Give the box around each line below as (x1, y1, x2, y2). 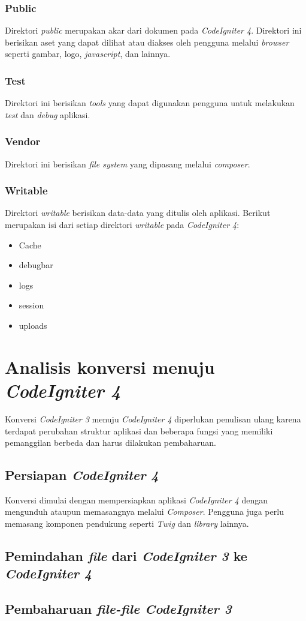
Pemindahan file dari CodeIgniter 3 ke (5, 547, 247, 565)
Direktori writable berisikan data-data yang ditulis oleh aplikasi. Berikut (5, 206, 271, 219)
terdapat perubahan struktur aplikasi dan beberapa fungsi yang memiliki (5, 424, 273, 437)
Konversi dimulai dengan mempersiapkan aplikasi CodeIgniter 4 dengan (5, 493, 268, 506)
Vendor (5, 134, 41, 149)
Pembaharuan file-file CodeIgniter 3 (5, 599, 232, 618)
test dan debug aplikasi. (5, 108, 90, 121)
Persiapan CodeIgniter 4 (5, 466, 159, 484)
